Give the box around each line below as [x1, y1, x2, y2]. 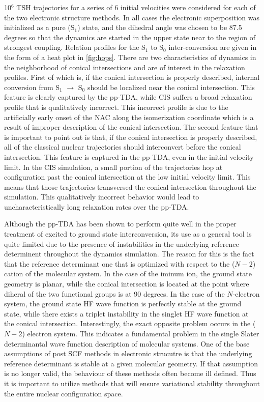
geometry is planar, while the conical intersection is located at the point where [4, 278, 249, 289]
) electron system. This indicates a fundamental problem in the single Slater [22, 328, 259, 338]
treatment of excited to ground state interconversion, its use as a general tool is [4, 228, 252, 239]
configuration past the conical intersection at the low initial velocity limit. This [4, 171, 251, 182]
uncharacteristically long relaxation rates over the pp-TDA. [4, 201, 189, 212]
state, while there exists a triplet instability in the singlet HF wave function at [4, 308, 249, 319]
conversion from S [4, 81, 60, 92]
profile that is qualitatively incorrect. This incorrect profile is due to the [4, 101, 228, 112]
